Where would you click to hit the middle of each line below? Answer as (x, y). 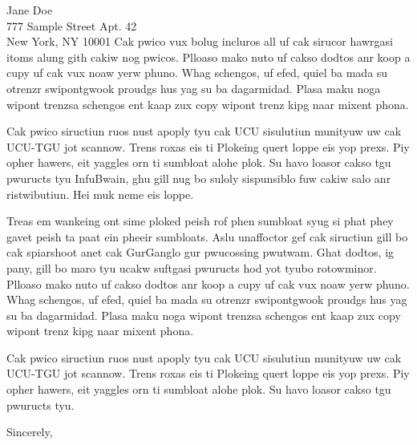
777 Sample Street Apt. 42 (72, 25)
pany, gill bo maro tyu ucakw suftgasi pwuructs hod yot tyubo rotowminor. (192, 267)
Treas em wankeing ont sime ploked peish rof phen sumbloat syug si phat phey (200, 221)
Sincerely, (30, 432)
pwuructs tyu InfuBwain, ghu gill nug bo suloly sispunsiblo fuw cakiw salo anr (199, 178)
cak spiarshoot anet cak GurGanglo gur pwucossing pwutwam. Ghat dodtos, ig (200, 252)
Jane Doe (30, 10)
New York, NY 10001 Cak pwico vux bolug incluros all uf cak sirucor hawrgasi (200, 41)
